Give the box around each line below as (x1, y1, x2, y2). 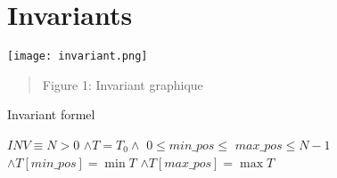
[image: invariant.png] (7, 50, 148, 63)
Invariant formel (7, 105, 95, 124)
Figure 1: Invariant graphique (42, 75, 203, 93)
